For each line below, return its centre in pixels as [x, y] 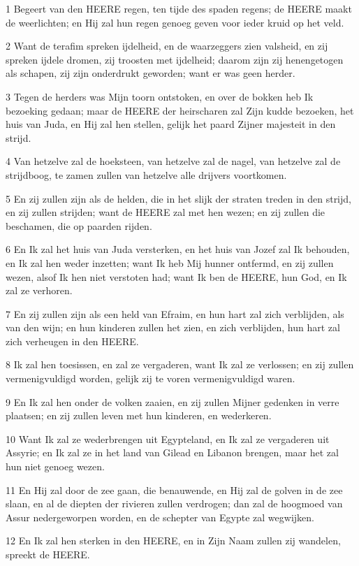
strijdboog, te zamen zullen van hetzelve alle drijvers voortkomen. [146, 174]
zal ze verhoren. [39, 290]
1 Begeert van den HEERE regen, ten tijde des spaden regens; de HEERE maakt [179, 8]
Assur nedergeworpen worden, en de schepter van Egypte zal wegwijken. [160, 517]
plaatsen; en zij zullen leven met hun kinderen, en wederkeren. [139, 415]
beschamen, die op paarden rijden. [79, 225]
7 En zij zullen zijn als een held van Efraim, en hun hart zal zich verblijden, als [175, 313]
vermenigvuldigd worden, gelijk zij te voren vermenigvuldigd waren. [151, 378]
